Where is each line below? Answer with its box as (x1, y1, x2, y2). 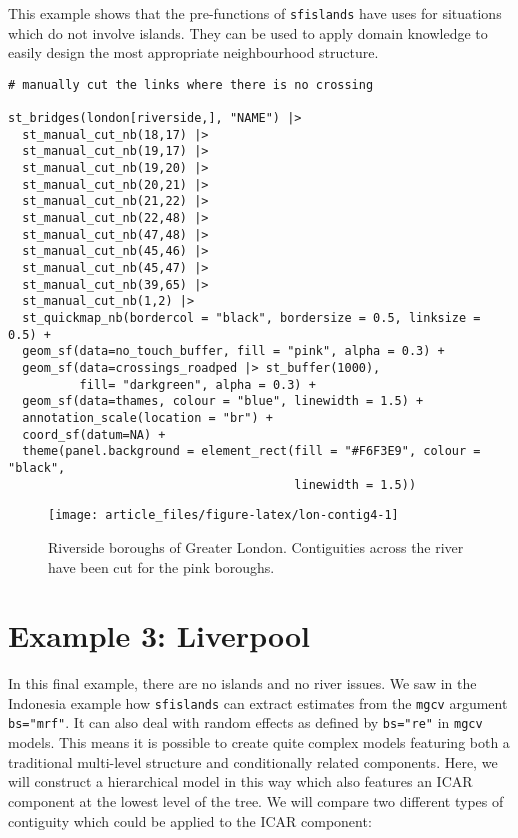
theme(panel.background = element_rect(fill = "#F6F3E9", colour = (22, 444, 481, 459)
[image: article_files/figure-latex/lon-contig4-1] (48, 508, 399, 523)
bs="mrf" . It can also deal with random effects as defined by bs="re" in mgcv (8, 712, 483, 733)
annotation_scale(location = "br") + (22, 410, 273, 425)
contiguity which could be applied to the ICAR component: (8, 810, 372, 831)
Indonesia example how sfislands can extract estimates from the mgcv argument (8, 692, 508, 713)
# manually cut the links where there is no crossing (8, 77, 374, 92)
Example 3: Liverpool (8, 615, 310, 656)
